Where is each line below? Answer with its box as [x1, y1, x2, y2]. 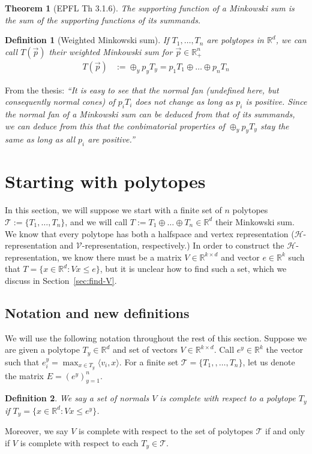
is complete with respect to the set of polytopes [79, 425, 253, 437]
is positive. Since [245, 95, 307, 108]
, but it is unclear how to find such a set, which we [100, 262, 287, 275]
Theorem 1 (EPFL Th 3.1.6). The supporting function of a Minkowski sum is [5, 2, 295, 14]
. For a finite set [119, 355, 179, 368]
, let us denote [242, 355, 295, 368]
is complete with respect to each [20, 436, 139, 449]
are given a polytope [5, 343, 80, 356]
